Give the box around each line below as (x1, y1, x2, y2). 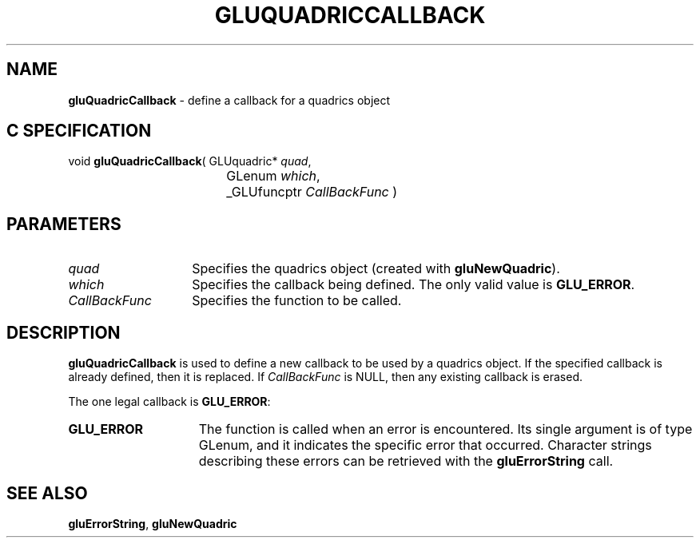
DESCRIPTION (6, 322, 121, 343)
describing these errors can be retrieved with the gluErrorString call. (198, 453, 614, 470)
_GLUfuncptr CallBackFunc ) (226, 184, 398, 201)
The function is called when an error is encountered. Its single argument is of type (198, 421, 693, 438)
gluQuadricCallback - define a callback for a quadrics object (68, 93, 391, 107)
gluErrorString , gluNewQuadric (68, 516, 237, 530)
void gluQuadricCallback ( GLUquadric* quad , (68, 154, 312, 169)
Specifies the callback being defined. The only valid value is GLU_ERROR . (192, 276, 635, 293)
